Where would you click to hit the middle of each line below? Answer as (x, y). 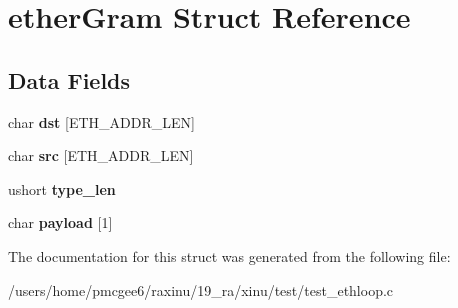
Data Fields (69, 79)
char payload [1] (60, 222)
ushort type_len (62, 188)
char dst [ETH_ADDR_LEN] (101, 121)
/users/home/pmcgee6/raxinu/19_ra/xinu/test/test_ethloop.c (201, 289)
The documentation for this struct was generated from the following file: (229, 255)
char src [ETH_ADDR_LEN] (101, 155)
